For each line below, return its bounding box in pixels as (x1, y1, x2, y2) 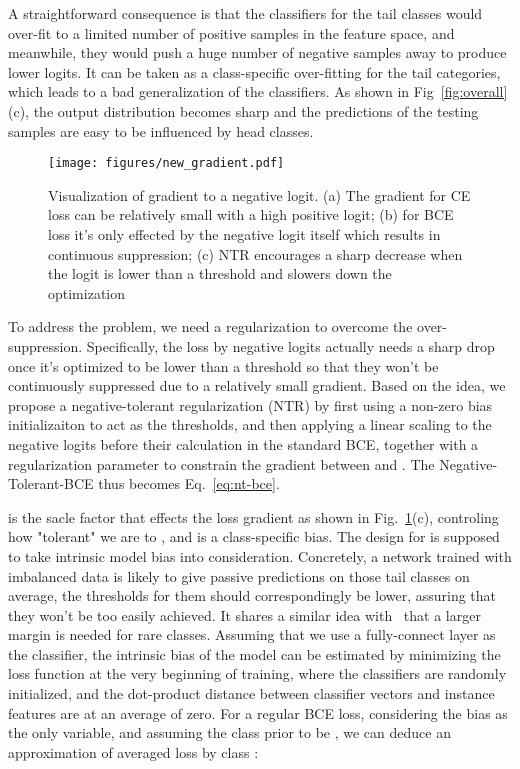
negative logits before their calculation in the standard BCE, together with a (8, 433, 479, 454)
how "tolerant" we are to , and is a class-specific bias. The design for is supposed (8, 526, 500, 547)
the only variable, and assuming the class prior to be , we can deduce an (8, 722, 451, 743)
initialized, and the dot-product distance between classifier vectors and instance (8, 683, 495, 704)
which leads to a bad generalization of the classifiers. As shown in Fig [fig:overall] (8, 81, 508, 102)
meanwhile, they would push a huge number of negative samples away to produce (8, 42, 507, 63)
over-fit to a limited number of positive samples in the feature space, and (8, 22, 455, 43)
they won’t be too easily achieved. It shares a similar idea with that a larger (8, 604, 481, 625)
